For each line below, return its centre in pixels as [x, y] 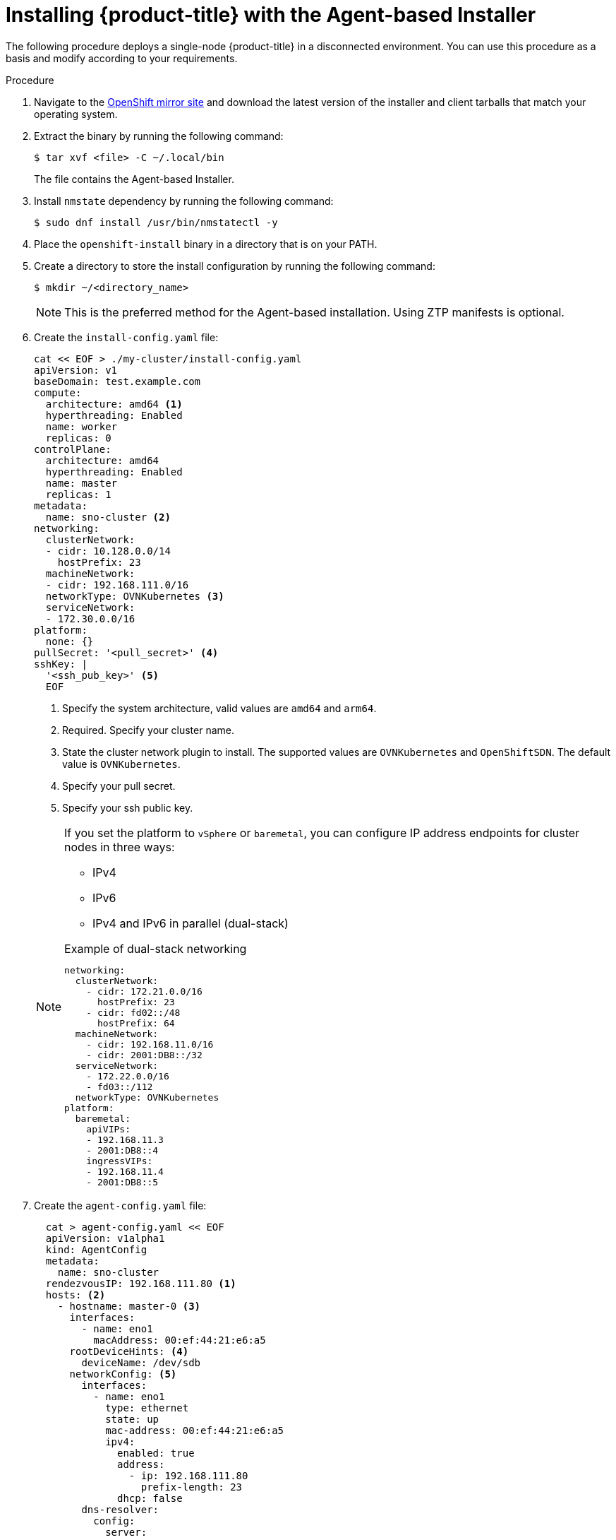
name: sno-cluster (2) [108, 517]
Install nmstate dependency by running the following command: [184, 201]
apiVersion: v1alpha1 [105, 1238]
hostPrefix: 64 [136, 1023]
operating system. [76, 114]
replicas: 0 [78, 438]
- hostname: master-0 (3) [129, 1306]
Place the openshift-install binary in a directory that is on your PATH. [206, 244]
